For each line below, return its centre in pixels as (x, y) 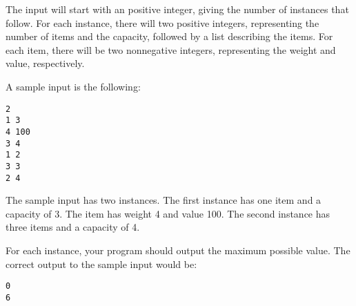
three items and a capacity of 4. (73, 227)
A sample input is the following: (73, 86)
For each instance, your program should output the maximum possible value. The (178, 250)
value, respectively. (45, 63)
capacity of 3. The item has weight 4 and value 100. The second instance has (168, 213)
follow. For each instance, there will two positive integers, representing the (162, 22)
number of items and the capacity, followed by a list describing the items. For (169, 36)
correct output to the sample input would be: (101, 264)
